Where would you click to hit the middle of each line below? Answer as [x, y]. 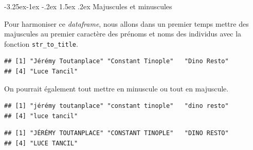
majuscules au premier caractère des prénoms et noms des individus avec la [123, 34]
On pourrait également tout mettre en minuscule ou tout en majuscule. [116, 88]
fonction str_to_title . [41, 43]
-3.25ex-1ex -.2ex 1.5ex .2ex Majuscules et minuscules [88, 6]
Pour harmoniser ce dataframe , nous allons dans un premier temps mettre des [127, 23]
